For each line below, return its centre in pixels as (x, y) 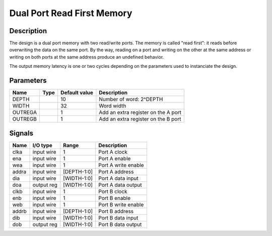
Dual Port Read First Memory (71, 13)
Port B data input (118, 217)
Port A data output (120, 185)
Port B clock (113, 191)
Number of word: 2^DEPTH (131, 99)
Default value (77, 93)
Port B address (116, 211)
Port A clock (113, 152)
